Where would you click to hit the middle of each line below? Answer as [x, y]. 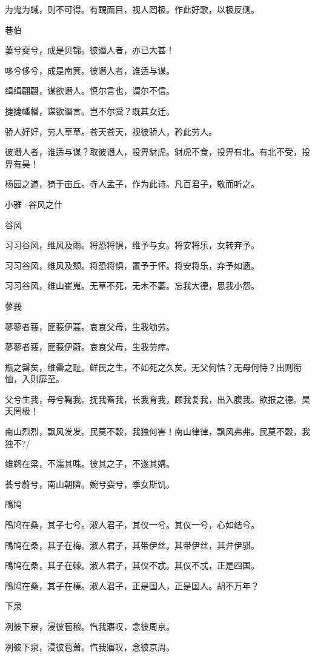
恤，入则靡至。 [35, 379]
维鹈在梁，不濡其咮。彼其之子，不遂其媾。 [90, 464]
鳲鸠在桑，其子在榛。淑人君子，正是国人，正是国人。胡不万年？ [132, 585]
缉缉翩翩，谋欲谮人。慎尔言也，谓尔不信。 [90, 91]
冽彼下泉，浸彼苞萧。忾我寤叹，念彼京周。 [90, 646]
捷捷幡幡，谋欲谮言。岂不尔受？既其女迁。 [90, 111]
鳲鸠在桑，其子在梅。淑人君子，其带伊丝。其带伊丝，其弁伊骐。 [132, 545]
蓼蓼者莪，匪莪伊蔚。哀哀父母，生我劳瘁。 [90, 347]
